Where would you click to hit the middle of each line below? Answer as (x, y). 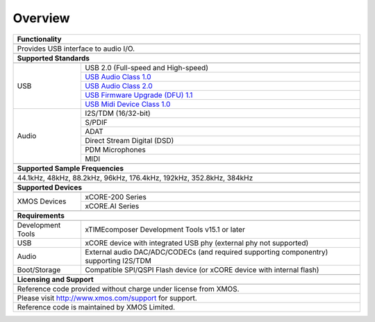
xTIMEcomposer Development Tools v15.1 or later (165, 229)
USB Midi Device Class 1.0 (127, 104)
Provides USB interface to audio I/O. (76, 49)
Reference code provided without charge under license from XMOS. (128, 289)
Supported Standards (53, 58)
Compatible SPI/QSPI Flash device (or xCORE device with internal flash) (202, 269)
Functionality (39, 39)
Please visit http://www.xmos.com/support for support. (107, 298)
